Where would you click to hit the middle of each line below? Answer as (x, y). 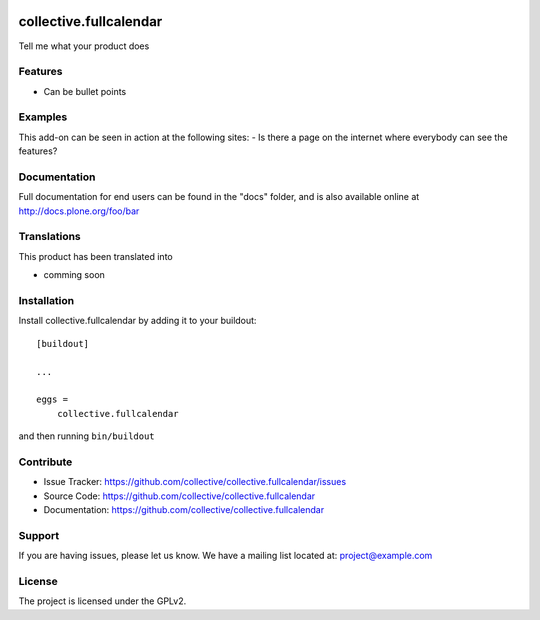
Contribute (45, 462)
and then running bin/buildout (86, 436)
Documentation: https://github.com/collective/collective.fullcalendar (184, 510)
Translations (50, 237)
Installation (46, 301)
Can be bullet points (85, 91)
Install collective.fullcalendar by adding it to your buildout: (137, 321)
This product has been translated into (96, 256)
